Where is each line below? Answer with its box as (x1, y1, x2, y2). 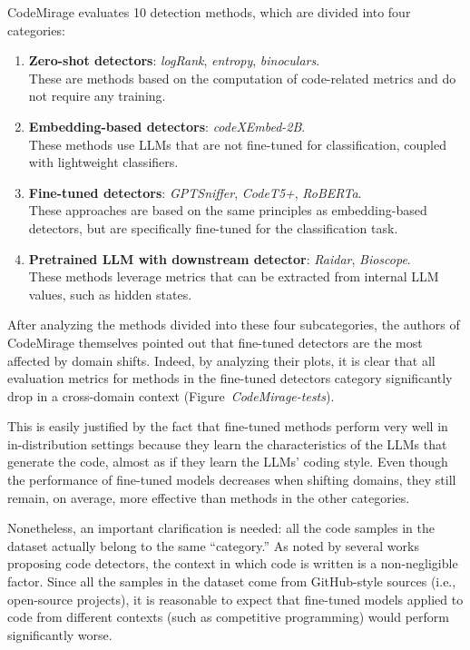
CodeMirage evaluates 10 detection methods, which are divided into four (7, 3, 411, 21)
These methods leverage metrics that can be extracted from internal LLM (28, 267, 439, 286)
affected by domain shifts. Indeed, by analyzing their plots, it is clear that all (7, 350, 436, 369)
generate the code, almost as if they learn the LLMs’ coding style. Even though (7, 452, 448, 471)
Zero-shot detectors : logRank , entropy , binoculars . (28, 51, 320, 70)
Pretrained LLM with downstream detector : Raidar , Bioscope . (28, 249, 411, 268)
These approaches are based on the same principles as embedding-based (28, 201, 427, 220)
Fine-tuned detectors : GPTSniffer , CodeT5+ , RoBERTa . (28, 182, 362, 202)
